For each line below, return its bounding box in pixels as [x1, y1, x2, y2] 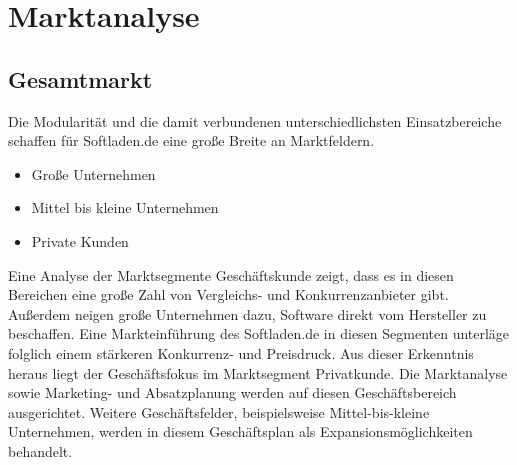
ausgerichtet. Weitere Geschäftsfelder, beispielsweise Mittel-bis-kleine [8, 401, 430, 422]
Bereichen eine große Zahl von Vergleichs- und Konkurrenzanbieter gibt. [8, 284, 449, 305]
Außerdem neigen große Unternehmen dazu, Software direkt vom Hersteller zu [8, 303, 487, 324]
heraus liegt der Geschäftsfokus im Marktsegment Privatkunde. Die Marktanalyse [8, 362, 508, 383]
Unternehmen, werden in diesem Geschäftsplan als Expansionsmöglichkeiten [8, 421, 473, 442]
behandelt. [8, 440, 73, 461]
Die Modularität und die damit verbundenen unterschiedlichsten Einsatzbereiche [8, 110, 502, 131]
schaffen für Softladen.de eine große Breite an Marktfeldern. [8, 130, 375, 151]
